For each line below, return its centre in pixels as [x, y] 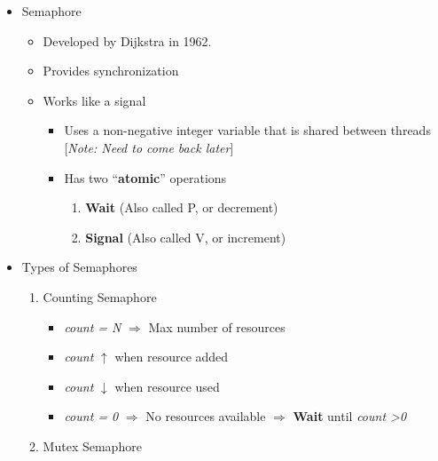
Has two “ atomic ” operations [145, 177]
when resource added [172, 357]
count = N [93, 326]
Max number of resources [217, 326]
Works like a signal [94, 100]
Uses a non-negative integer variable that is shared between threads [247, 130]
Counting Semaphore [100, 296]
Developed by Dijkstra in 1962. [127, 40]
